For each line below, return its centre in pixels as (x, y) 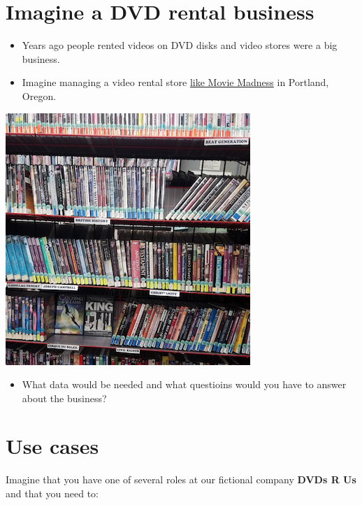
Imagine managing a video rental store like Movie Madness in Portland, (175, 82)
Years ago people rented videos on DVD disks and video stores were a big (180, 45)
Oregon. (39, 95)
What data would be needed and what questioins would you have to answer (184, 384)
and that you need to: (52, 493)
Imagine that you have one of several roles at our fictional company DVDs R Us (181, 479)
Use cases (52, 446)
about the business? (64, 398)
